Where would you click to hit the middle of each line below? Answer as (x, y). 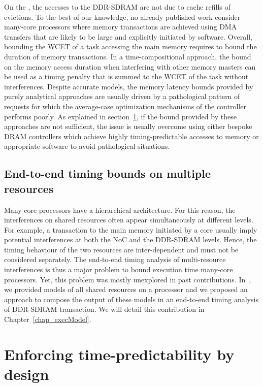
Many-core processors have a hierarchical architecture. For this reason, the (120, 209)
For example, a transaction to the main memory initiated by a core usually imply (131, 229)
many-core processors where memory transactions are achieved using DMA (121, 27)
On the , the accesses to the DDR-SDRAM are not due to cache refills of (117, 7)
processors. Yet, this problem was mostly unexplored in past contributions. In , (128, 279)
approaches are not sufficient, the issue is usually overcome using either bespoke (128, 126)
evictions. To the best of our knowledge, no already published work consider (122, 17)
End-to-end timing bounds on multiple (108, 173)
